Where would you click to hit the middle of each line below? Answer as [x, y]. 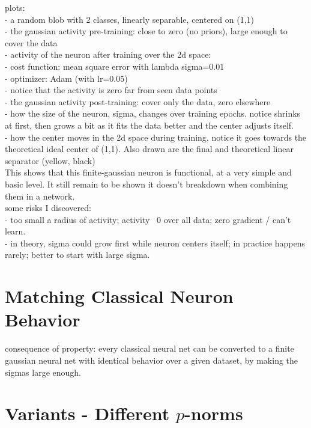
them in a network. [40, 196]
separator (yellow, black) [50, 160]
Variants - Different [87, 413]
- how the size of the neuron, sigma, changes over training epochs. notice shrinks [153, 113]
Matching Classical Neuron [119, 296]
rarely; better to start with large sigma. [77, 255]
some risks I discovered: [48, 208]
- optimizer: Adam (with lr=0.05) [66, 78]
